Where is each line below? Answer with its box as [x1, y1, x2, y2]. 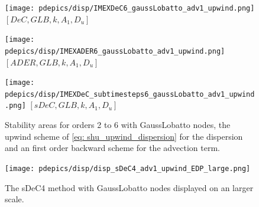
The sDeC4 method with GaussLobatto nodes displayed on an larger [5, 181, 254, 193]
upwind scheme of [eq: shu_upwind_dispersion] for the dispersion [5, 130, 243, 142]
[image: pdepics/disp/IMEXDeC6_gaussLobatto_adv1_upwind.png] [5, 4, 255, 12]
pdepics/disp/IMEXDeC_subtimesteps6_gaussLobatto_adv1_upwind [5, 90, 255, 98]
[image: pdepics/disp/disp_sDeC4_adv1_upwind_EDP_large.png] [5, 164, 251, 173]
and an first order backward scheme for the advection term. [5, 142, 220, 154]
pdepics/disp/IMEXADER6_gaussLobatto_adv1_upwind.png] [5, 47, 225, 55]
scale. [5, 193, 24, 205]
